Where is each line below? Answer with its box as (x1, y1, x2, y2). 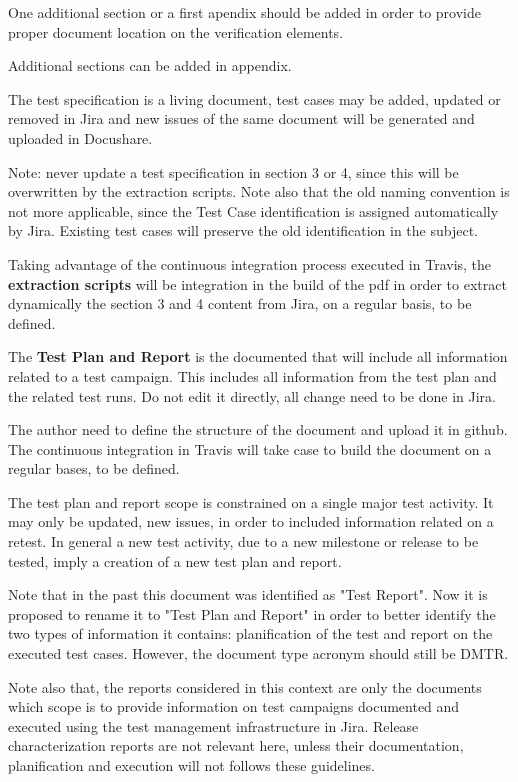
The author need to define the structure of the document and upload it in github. (8, 419, 508, 440)
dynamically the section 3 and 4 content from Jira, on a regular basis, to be (8, 293, 472, 314)
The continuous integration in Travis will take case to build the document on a (8, 438, 492, 459)
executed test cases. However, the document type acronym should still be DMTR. (8, 643, 509, 664)
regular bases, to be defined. (8, 458, 180, 479)
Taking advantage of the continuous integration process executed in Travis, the (8, 253, 492, 274)
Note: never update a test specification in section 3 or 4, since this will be (8, 161, 459, 182)
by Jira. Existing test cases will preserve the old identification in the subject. (8, 220, 478, 241)
